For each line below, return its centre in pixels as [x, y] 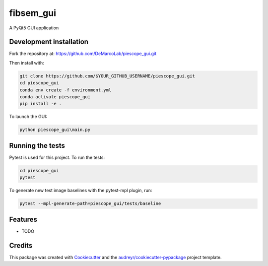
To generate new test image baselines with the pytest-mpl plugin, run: [81, 191]
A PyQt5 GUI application [34, 28]
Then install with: [27, 63]
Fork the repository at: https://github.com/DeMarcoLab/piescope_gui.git [83, 54]
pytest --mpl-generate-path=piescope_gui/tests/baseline [90, 204]
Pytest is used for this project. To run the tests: [57, 157]
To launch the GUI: [28, 117]
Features [23, 219]
